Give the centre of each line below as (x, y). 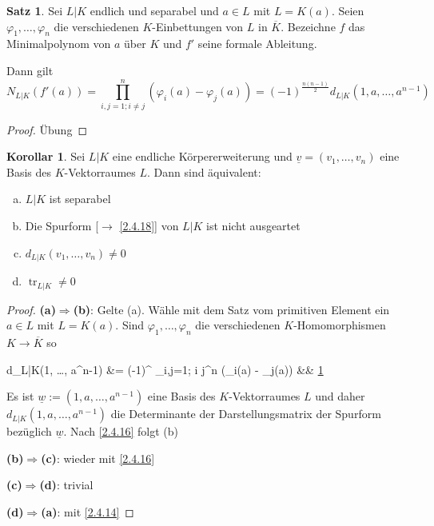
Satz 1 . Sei (35, 10)
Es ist (20, 396)
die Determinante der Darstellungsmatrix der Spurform (246, 414)
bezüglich (29, 431)
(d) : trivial (66, 485)
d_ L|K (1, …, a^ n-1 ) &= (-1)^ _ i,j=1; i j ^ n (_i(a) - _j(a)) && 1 (165, 369)
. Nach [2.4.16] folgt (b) (121, 431)
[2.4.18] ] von (149, 226)
